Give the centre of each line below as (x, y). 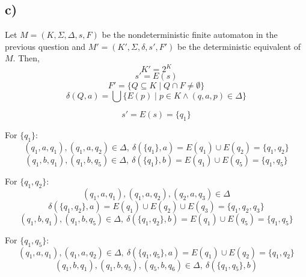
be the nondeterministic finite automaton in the (190, 35)
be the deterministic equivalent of (239, 46)
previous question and (45, 46)
